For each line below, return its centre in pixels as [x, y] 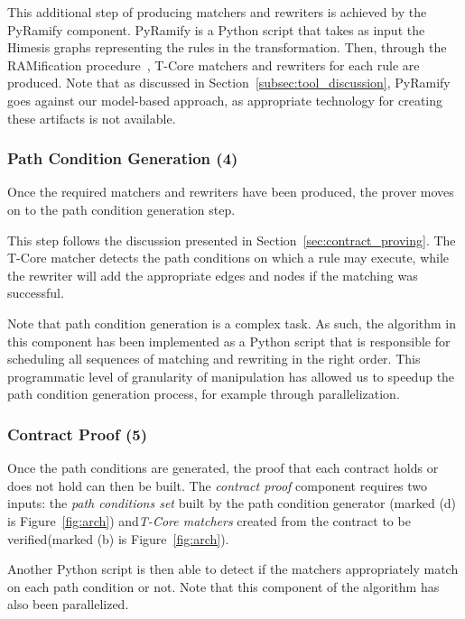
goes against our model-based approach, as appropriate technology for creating [225, 100]
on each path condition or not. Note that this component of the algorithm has [223, 586]
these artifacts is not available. [92, 118]
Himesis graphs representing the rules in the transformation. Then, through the [227, 47]
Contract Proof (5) [78, 434]
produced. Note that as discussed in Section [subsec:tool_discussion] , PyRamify [229, 83]
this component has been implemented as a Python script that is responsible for [229, 341]
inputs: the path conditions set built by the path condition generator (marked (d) [232, 503]
